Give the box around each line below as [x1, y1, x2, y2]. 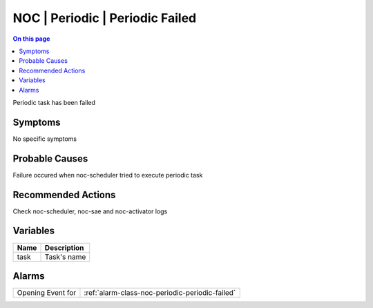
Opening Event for [17, 288, 77, 298]
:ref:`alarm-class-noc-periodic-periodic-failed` [84, 288, 236, 298]
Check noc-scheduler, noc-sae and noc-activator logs [12, 207, 168, 215]
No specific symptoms [12, 135, 77, 143]
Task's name [44, 252, 86, 262]
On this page [12, 35, 50, 43]
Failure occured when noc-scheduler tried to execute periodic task [12, 171, 203, 179]
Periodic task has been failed [12, 98, 96, 106]
